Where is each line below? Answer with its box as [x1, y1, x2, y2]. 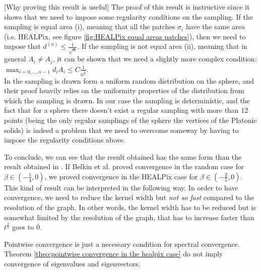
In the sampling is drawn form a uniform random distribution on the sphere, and [4, 75, 254, 86]
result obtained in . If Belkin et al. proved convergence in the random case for [4, 161, 244, 172]
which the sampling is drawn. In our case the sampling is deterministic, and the [4, 95, 250, 105]
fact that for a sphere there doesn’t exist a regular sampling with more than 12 [4, 105, 248, 115]
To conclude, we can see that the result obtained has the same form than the [4, 151, 242, 162]
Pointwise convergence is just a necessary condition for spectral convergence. [4, 238, 240, 249]
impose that [4, 41, 41, 51]
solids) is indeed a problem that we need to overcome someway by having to [4, 124, 239, 135]
